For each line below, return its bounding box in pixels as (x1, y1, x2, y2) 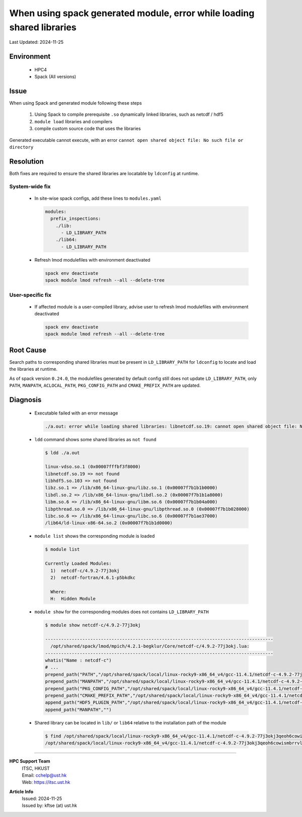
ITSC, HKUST (22, 765, 50, 771)
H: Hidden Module (50, 596, 96, 602)
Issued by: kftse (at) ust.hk (22, 802, 78, 808)
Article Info (9, 788, 34, 794)
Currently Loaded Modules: (45, 561, 112, 566)
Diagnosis (9, 395, 42, 404)
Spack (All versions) (34, 73, 77, 80)
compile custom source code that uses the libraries (34, 126, 141, 132)
